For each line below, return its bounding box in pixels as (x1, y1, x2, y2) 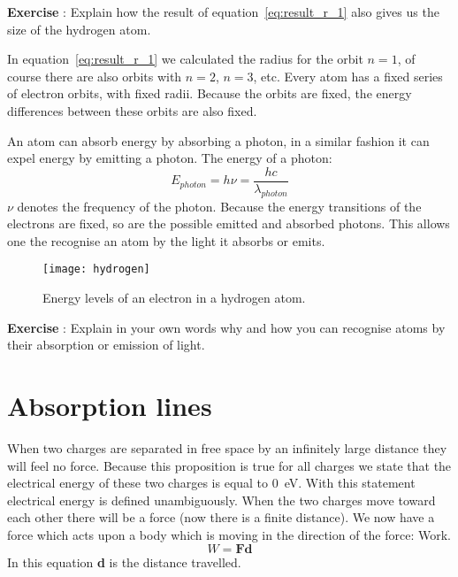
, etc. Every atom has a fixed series (253, 66, 443, 85)
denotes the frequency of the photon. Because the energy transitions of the (17, 196, 422, 215)
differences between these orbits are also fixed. (7, 101, 257, 119)
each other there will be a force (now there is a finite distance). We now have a (7, 508, 435, 527)
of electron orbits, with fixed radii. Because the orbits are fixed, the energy (7, 84, 412, 103)
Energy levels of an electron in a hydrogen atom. (42, 288, 306, 307)
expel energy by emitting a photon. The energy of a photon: (7, 149, 332, 167)
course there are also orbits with (7, 66, 182, 85)
